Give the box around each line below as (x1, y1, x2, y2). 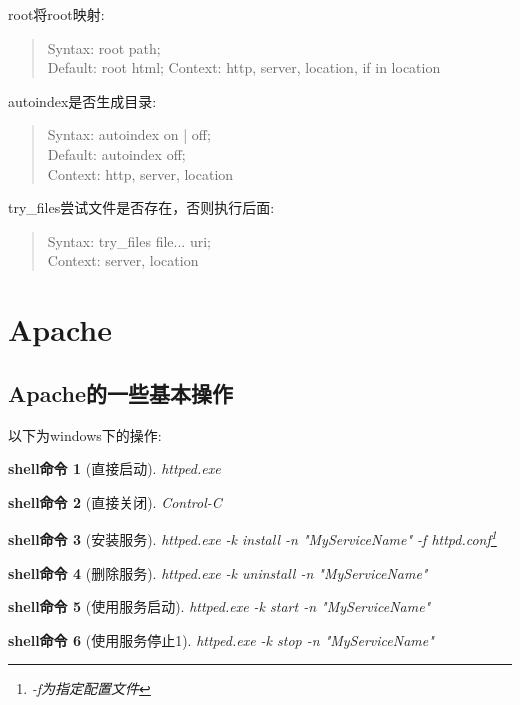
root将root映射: (8, 4, 105, 24)
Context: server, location (47, 250, 199, 271)
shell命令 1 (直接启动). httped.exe (8, 458, 221, 479)
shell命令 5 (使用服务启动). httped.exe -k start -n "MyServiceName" (8, 596, 431, 617)
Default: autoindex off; (47, 143, 186, 164)
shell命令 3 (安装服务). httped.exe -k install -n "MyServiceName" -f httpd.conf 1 (8, 526, 497, 549)
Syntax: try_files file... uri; (47, 230, 211, 251)
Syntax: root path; (47, 37, 161, 58)
